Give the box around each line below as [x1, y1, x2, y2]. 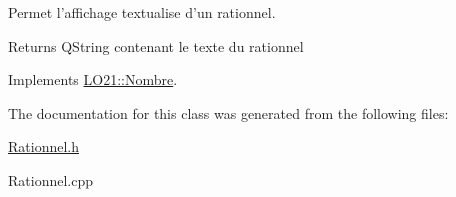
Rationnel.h [8, 136, 79, 157]
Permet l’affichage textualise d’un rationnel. [8, 2, 276, 22]
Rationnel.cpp [8, 169, 93, 190]
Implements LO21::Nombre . [8, 69, 178, 90]
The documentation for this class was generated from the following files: [8, 102, 449, 123]
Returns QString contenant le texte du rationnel [8, 35, 304, 56]
